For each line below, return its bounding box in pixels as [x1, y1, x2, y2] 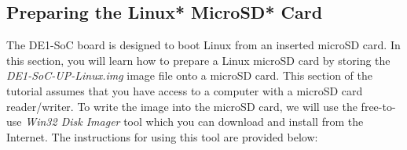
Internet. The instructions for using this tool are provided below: [6, 128, 318, 145]
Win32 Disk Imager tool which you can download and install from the [25, 113, 364, 130]
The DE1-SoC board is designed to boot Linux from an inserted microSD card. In [6, 37, 401, 53]
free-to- [361, 98, 396, 114]
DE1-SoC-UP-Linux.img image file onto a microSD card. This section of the [6, 67, 372, 84]
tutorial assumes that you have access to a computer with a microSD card [6, 82, 363, 98]
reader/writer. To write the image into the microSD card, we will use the [6, 98, 357, 114]
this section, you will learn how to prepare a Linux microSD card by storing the [6, 52, 390, 68]
